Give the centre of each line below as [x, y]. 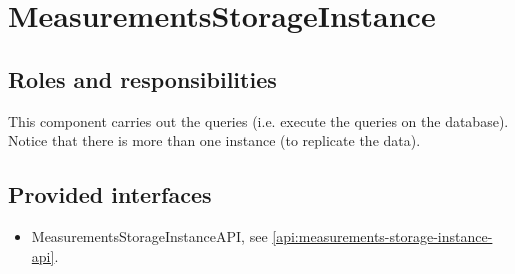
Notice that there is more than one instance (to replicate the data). [214, 140]
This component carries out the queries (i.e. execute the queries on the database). [258, 120]
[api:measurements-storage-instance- [382, 235]
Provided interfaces [110, 194]
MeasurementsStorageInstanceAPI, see [149, 235]
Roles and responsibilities [142, 78]
